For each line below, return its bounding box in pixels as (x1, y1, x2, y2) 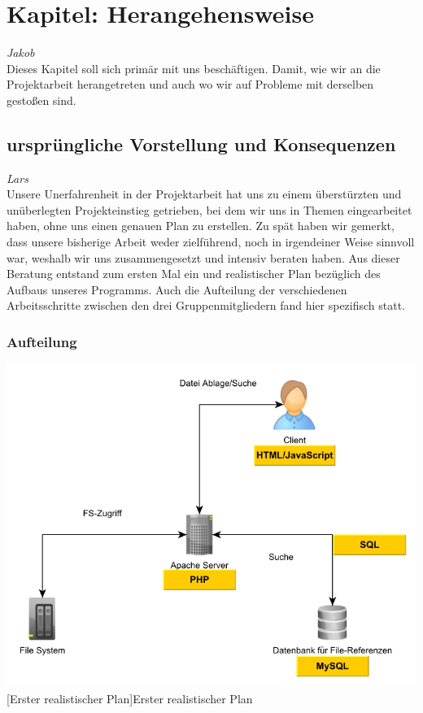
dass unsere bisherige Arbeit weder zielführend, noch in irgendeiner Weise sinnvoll (7, 233, 415, 250)
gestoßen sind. (7, 91, 76, 108)
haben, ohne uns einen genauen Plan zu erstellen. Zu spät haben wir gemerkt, (7, 217, 395, 234)
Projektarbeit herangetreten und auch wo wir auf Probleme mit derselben (7, 76, 374, 93)
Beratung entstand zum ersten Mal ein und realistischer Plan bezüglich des (7, 265, 381, 282)
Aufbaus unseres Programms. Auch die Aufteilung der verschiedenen (7, 280, 347, 298)
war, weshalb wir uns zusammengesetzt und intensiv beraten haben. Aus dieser (7, 249, 400, 266)
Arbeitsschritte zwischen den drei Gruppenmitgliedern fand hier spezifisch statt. (7, 297, 406, 314)
